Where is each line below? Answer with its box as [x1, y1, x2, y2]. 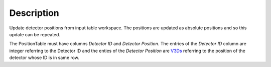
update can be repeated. [9, 31, 60, 37]
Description [9, 7, 60, 18]
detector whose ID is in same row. [9, 55, 80, 61]
